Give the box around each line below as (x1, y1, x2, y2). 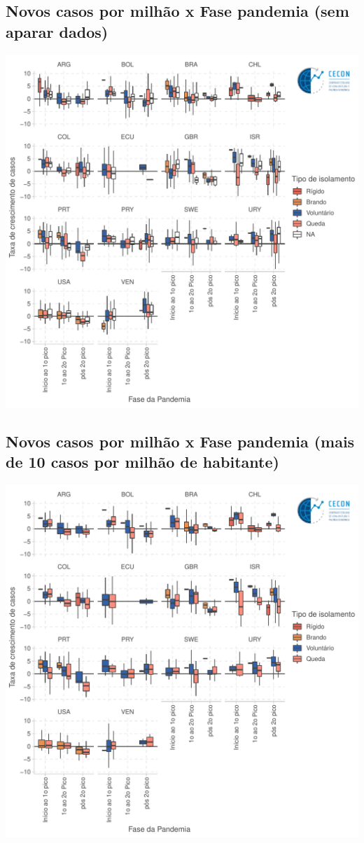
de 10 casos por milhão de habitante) (6, 450, 279, 472)
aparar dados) (6, 20, 108, 42)
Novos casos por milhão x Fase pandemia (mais (6, 430, 355, 452)
